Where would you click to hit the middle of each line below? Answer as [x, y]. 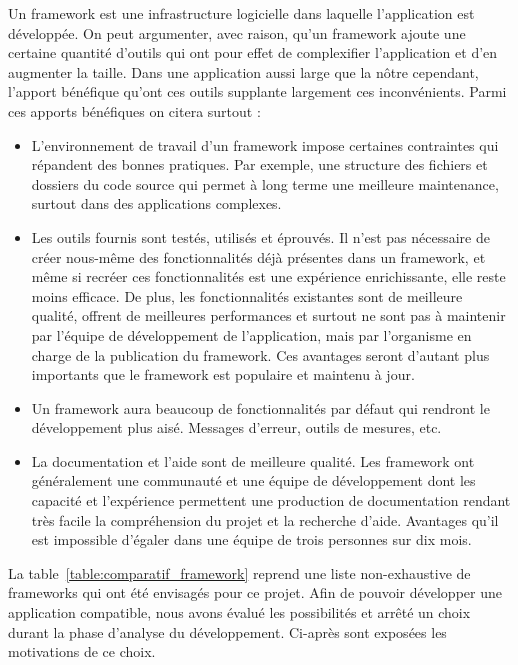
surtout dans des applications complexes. [156, 203]
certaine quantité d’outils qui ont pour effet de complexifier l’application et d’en [253, 52]
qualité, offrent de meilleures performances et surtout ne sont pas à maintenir [268, 315]
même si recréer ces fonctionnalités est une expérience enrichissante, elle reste [268, 276]
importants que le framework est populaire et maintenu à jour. [223, 374]
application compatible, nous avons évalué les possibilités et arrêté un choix [239, 612]
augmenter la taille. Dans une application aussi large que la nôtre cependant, [243, 71]
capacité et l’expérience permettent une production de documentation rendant [271, 500]
